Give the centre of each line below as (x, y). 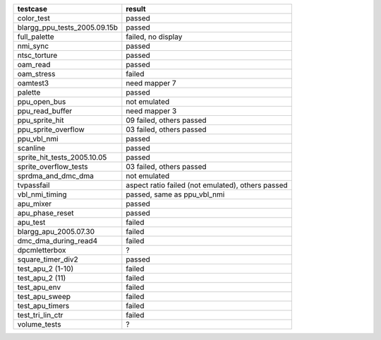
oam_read (34, 65)
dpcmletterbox (42, 250)
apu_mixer (35, 204)
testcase (32, 9)
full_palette (36, 37)
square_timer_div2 (48, 259)
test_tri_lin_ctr (40, 315)
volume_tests (39, 324)
